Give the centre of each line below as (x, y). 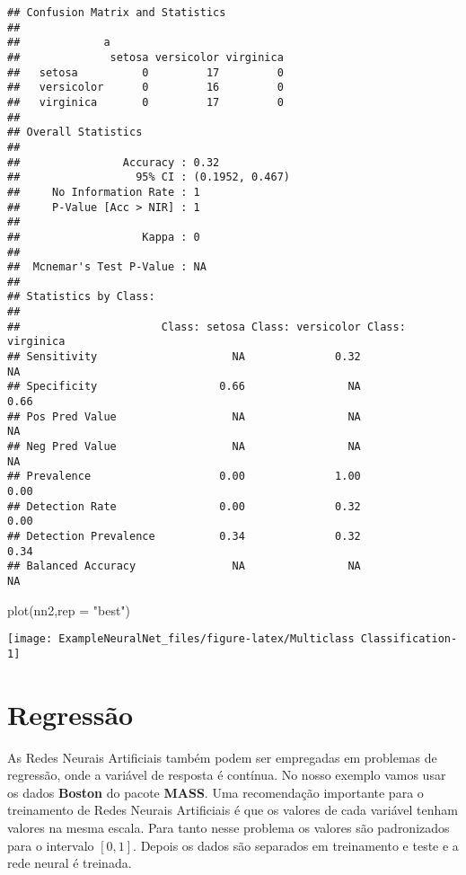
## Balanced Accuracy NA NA (184, 566)
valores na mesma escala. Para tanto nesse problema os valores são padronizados (229, 827)
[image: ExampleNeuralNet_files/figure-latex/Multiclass (181, 639)
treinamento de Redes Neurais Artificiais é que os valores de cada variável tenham (233, 810)
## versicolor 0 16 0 (145, 88)
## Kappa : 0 (104, 237)
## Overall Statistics (75, 133)
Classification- (409, 639)
